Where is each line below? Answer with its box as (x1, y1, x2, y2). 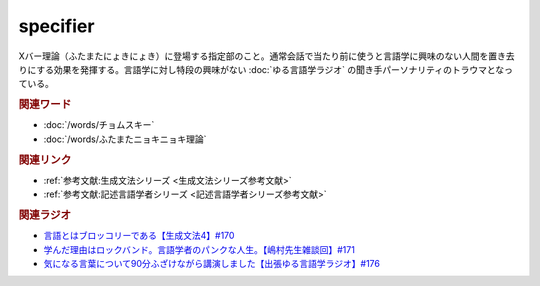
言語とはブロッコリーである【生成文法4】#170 (43, 230, 235, 242)
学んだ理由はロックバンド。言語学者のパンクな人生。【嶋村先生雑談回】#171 (43, 243, 355, 255)
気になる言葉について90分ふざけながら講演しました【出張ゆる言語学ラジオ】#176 (43, 258, 380, 270)
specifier (18, 15, 95, 37)
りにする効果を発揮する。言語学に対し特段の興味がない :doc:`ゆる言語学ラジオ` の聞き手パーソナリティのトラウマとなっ (18, 63, 514, 75)
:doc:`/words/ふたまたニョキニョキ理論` (43, 133, 207, 145)
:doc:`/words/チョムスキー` (43, 119, 155, 131)
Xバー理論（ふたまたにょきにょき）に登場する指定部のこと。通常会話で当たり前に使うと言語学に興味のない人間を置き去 (18, 50, 515, 62)
